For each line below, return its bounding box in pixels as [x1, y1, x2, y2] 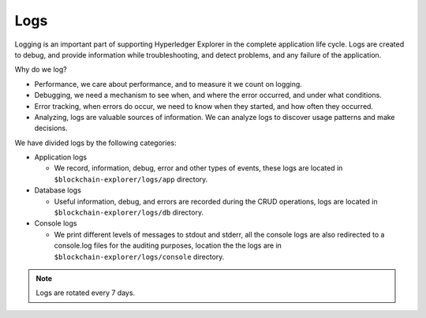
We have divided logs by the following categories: [14, 138, 177, 148]
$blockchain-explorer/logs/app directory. [54, 174, 208, 184]
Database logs [34, 185, 82, 195]
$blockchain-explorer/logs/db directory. [54, 208, 204, 217]
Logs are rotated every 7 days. [35, 288, 136, 297]
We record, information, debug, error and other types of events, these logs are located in [54, 163, 343, 173]
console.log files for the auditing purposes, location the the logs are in [54, 241, 282, 250]
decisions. [34, 123, 68, 133]
